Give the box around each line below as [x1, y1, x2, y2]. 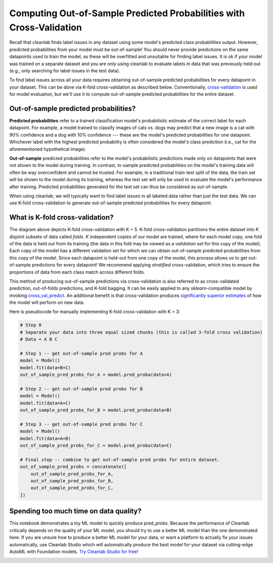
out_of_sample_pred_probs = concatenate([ [20, 464, 127, 470]
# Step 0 [20, 322, 42, 328]
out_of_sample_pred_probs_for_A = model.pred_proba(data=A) [20, 372, 172, 378]
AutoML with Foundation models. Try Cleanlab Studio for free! [9, 548, 139, 554]
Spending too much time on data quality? [9, 507, 142, 515]
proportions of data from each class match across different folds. [9, 269, 145, 275]
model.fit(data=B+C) [20, 365, 71, 370]
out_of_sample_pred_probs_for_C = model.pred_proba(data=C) [20, 443, 172, 449]
